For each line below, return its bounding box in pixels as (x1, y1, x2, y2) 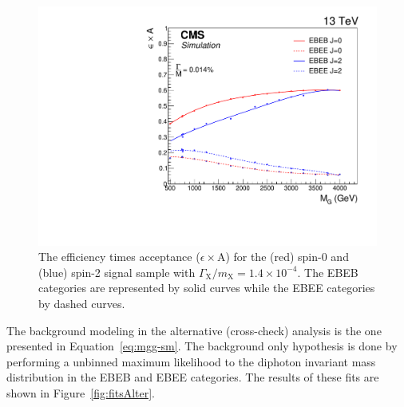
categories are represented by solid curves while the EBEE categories (38, 279, 375, 296)
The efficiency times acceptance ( (38, 248, 200, 265)
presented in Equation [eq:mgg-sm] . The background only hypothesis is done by (6, 338, 398, 354)
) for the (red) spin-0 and (225, 248, 349, 265)
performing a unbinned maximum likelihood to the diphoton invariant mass (6, 353, 376, 369)
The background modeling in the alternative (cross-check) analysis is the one (6, 322, 382, 338)
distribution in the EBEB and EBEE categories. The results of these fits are (6, 369, 379, 385)
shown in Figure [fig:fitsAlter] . (6, 385, 155, 401)
